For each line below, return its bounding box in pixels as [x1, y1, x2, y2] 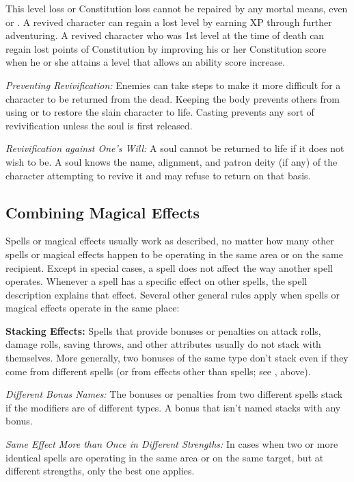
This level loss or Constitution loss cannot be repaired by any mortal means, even [5, 1, 348, 15]
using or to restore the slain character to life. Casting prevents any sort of [5, 105, 314, 119]
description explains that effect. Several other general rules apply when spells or [5, 287, 340, 301]
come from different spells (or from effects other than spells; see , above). [5, 364, 311, 378]
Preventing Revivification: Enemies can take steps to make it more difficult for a [5, 77, 341, 92]
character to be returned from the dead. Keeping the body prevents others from [5, 91, 340, 105]
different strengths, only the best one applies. [5, 464, 195, 478]
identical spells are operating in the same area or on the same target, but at [5, 450, 324, 464]
